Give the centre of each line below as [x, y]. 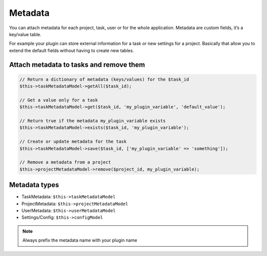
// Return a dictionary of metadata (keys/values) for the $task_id [104, 79]
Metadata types [34, 185]
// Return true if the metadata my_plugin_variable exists [92, 121]
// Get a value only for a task [59, 100]
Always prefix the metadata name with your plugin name [80, 240]
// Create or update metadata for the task [73, 142]
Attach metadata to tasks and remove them [77, 64]
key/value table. [25, 34]
